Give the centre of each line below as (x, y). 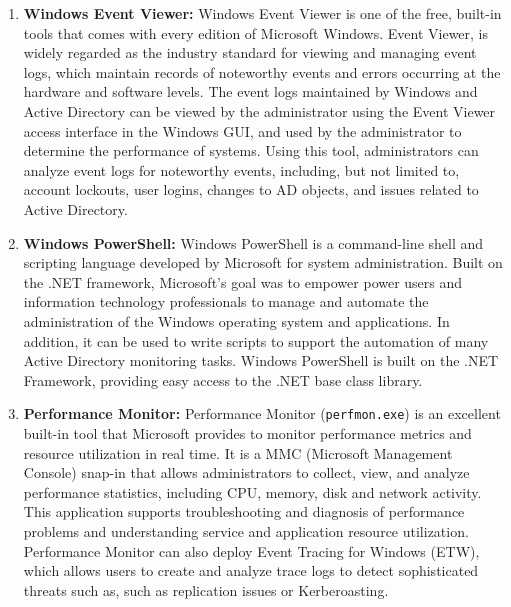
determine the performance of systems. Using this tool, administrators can (251, 150)
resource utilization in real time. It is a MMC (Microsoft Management (238, 452)
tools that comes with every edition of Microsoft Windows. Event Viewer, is (256, 32)
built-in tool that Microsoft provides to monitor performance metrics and (247, 432)
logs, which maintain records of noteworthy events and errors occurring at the (262, 71)
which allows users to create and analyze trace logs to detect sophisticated (251, 570)
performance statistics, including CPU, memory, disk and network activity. (252, 491)
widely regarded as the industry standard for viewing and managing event (250, 52)
